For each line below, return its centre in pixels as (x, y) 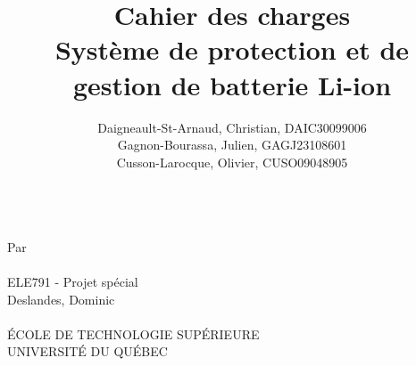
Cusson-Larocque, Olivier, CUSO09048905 (232, 162)
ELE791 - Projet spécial (73, 282)
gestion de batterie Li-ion (232, 84)
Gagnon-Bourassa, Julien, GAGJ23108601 (232, 145)
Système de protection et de (232, 49)
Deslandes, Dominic (61, 299)
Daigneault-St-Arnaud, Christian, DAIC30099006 (232, 127)
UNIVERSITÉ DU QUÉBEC (87, 351)
